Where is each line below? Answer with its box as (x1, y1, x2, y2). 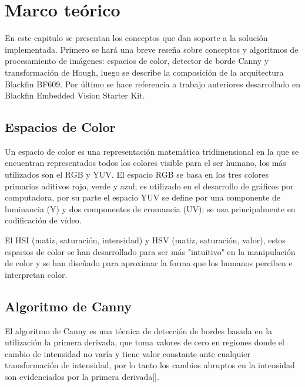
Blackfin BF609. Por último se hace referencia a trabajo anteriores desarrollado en (5, 77, 300, 90)
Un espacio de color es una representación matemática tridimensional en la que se (5, 145, 299, 157)
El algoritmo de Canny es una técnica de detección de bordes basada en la (5, 324, 273, 337)
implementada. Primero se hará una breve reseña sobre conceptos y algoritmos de (5, 43, 299, 55)
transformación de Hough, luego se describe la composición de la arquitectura (5, 66, 284, 78)
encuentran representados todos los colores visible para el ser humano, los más (5, 157, 286, 169)
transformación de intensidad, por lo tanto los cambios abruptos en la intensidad (5, 359, 295, 371)
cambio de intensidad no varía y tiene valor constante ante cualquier (5, 347, 250, 359)
